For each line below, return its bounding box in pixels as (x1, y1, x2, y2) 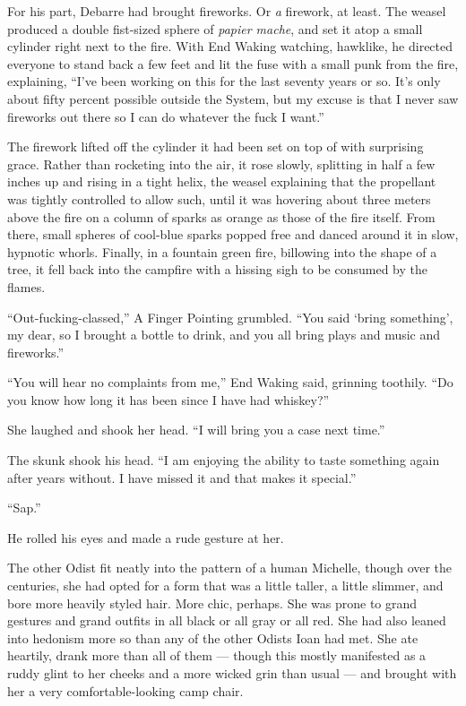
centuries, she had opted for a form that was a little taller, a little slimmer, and (7, 576, 444, 595)
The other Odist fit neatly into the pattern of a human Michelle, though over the (7, 558, 453, 577)
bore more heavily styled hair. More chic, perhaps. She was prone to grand (7, 593, 418, 612)
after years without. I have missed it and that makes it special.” (7, 468, 357, 486)
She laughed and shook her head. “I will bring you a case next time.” (7, 420, 385, 439)
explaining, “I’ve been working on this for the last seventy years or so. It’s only (7, 72, 441, 90)
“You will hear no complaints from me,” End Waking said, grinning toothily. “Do (7, 373, 453, 392)
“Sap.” (7, 498, 41, 517)
